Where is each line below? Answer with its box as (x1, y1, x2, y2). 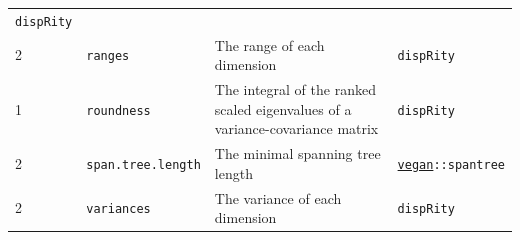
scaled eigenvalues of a (214, 98, 352, 119)
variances (86, 202, 151, 217)
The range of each (214, 34, 325, 55)
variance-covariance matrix (214, 118, 379, 139)
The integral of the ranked (214, 79, 376, 100)
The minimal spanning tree (214, 143, 381, 164)
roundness (86, 103, 151, 118)
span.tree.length (86, 157, 201, 172)
